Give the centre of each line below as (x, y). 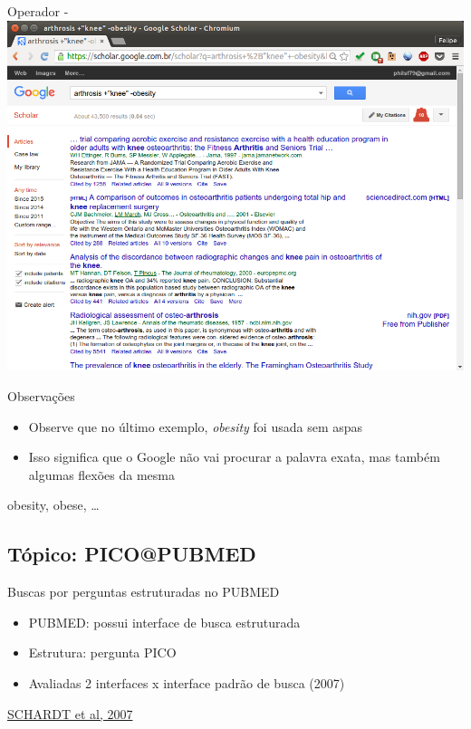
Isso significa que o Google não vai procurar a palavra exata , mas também (234, 457)
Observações (41, 395)
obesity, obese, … (53, 505)
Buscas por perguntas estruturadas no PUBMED (144, 592)
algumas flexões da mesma (101, 474)
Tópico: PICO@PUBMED (132, 554)
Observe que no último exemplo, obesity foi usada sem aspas (196, 426)
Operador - (38, 11)
